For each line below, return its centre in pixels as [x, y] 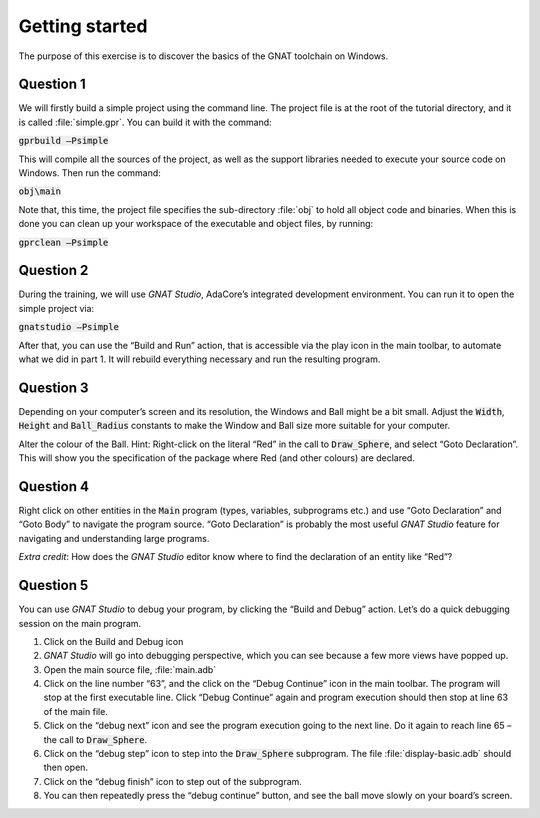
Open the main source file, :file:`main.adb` [130, 669]
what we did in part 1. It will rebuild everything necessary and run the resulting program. [199, 359]
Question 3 [53, 387]
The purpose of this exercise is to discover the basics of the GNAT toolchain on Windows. [203, 56]
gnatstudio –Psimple [69, 327]
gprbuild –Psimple [63, 141]
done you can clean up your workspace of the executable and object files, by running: [196, 224]
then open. [66, 767]
